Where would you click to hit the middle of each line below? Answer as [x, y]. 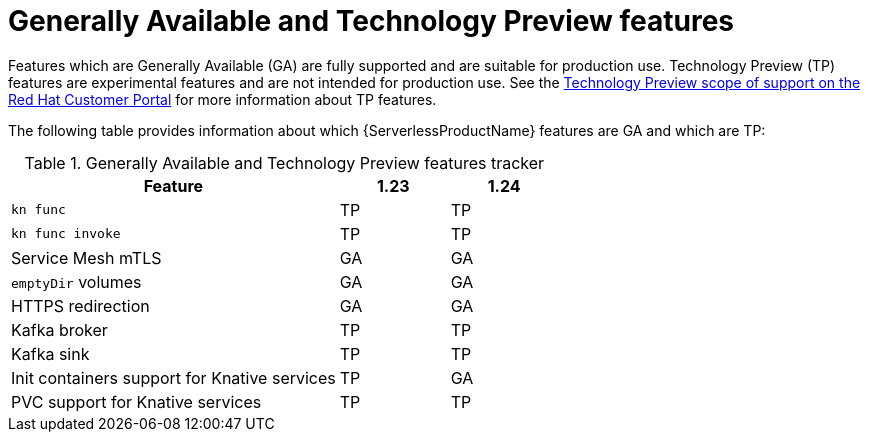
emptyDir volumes [76, 281]
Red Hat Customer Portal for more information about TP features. [222, 99]
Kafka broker [59, 329]
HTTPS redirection [80, 305]
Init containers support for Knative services [173, 377]
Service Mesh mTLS [86, 257]
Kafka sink [50, 353]
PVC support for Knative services [136, 401]
